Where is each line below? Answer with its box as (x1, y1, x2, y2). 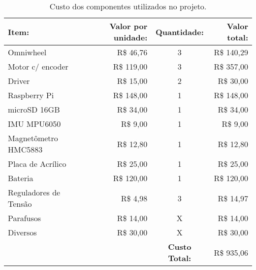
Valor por (109, 20, 148, 32)
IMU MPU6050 (8, 118, 61, 129)
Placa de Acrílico (8, 158, 66, 169)
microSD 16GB (8, 104, 60, 115)
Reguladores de (8, 187, 61, 198)
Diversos (8, 227, 37, 238)
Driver (8, 75, 30, 86)
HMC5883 (8, 144, 43, 155)
